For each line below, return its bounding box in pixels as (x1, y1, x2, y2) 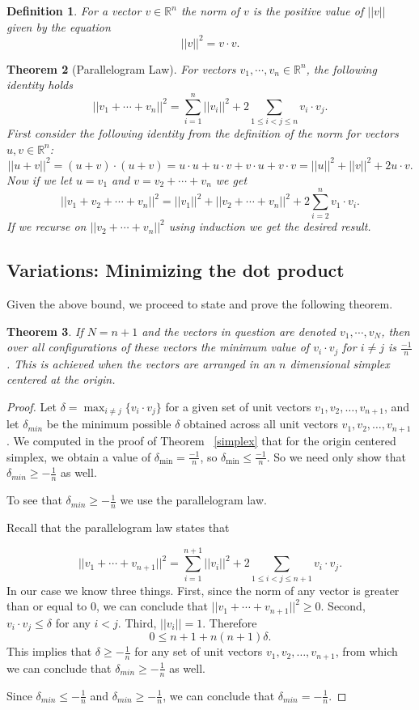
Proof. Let (6, 398, 57, 415)
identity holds (6, 76, 73, 93)
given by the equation (6, 18, 111, 35)
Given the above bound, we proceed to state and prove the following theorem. (6, 295, 393, 312)
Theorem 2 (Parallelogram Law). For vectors (6, 60, 236, 77)
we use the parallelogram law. (120, 491, 267, 508)
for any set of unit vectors (134, 643, 263, 660)
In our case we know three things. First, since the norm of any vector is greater (6, 581, 400, 598)
